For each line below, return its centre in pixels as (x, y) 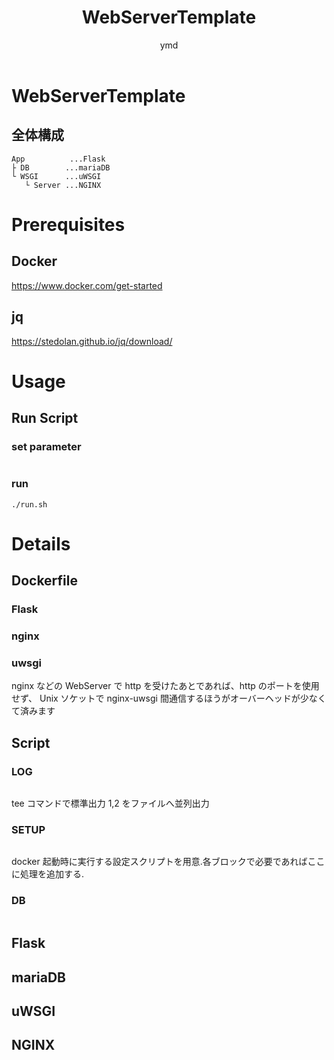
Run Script (45, 418)
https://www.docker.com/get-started (87, 285)
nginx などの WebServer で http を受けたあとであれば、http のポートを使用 (165, 686)
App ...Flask (58, 159)
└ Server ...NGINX (63, 185)
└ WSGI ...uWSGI (56, 176)
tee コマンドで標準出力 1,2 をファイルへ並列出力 (110, 803)
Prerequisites (68, 224)
